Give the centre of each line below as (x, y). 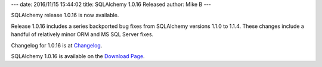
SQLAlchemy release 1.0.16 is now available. (65, 15)
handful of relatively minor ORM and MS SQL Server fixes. (82, 34)
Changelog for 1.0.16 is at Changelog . (57, 45)
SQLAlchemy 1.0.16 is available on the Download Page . (78, 56)
